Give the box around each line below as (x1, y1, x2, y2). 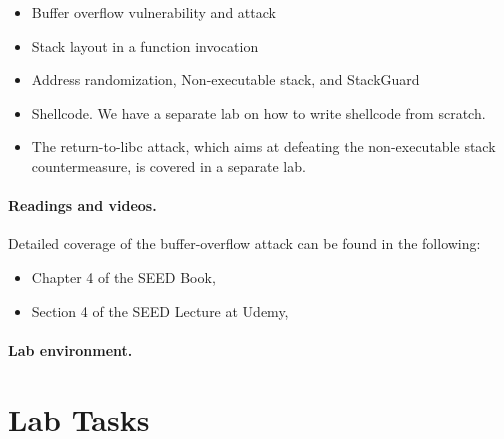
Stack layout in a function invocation (31, 35, 259, 56)
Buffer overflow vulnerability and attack (31, 2, 276, 22)
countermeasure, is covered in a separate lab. (31, 155, 306, 176)
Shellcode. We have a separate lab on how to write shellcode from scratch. (31, 102, 486, 123)
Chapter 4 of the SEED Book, (31, 266, 216, 287)
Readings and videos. (8, 195, 157, 216)
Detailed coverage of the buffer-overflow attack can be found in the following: (8, 233, 481, 254)
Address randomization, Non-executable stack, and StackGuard (31, 69, 420, 90)
